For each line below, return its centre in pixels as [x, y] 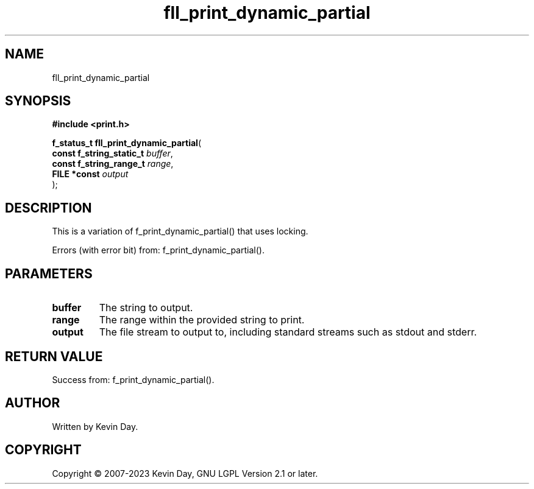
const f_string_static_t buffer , [112, 153]
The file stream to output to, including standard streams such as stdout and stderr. [288, 332]
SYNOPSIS [38, 101]
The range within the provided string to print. [202, 320]
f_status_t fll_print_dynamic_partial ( [127, 143]
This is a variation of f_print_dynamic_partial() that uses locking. [180, 231]
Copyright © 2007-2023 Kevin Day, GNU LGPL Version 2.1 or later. [185, 473]
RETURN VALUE [54, 356]
